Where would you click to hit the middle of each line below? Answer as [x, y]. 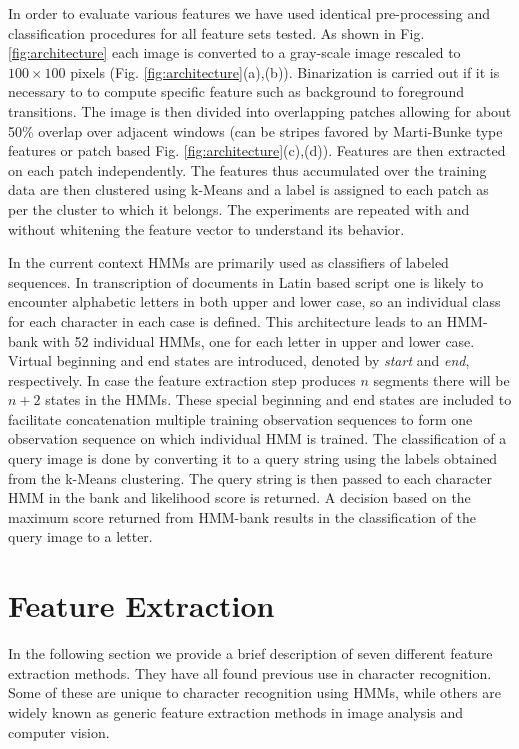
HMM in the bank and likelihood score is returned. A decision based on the [239, 497]
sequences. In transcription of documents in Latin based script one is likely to [246, 281]
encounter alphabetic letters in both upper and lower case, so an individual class [254, 301]
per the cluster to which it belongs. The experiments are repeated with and [239, 208]
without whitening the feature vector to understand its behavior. [206, 228]
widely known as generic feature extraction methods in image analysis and [236, 711]
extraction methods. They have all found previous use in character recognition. [250, 672]
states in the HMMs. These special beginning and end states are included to [278, 399]
